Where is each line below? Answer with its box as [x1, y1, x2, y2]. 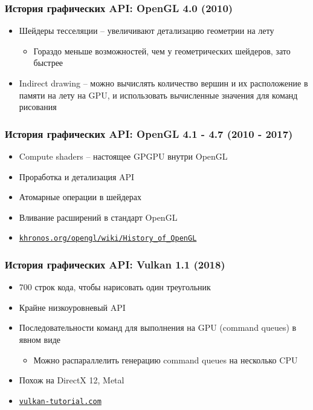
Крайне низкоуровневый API [19, 301, 126, 313]
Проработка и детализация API [19, 170, 135, 183]
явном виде [19, 333, 61, 346]
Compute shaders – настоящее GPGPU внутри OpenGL [19, 150, 228, 162]
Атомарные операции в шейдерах [19, 190, 141, 203]
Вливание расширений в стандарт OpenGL [19, 210, 178, 223]
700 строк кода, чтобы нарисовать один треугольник [19, 281, 211, 293]
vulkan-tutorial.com [19, 397, 102, 406]
